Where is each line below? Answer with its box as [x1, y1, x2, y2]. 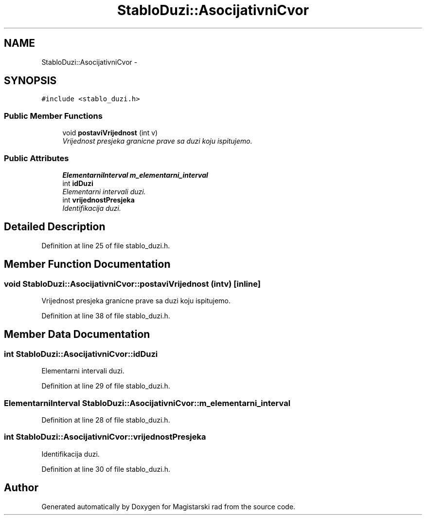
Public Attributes [4, 153, 69, 163]
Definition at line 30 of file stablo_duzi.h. [41, 464, 170, 473]
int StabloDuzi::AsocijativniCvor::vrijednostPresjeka [4, 432, 206, 442]
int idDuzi [62, 179, 93, 187]
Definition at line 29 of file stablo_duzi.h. [41, 382, 170, 390]
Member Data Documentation [4, 328, 150, 341]
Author [4, 482, 38, 494]
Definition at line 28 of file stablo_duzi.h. [41, 415, 170, 424]
